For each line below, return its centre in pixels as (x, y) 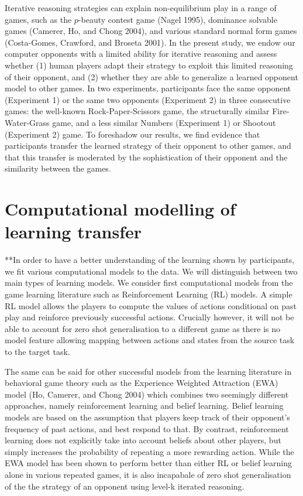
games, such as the (38, 19)
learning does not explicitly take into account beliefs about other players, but (143, 440)
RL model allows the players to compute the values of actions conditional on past (151, 305)
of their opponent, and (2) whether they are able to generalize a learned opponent (151, 76)
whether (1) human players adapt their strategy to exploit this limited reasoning (149, 65)
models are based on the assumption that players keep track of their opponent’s (147, 417)
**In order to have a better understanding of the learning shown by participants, (150, 260)
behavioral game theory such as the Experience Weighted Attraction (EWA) (142, 383)
